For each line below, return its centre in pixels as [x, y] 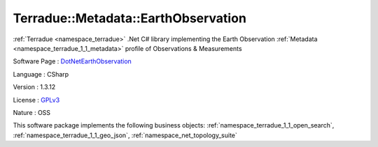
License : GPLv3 [36, 100]
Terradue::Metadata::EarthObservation [129, 18]
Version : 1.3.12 [34, 87]
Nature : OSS [32, 112]
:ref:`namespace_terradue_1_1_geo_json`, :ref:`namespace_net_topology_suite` [125, 135]
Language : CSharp [41, 74]
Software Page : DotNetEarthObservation [72, 61]
